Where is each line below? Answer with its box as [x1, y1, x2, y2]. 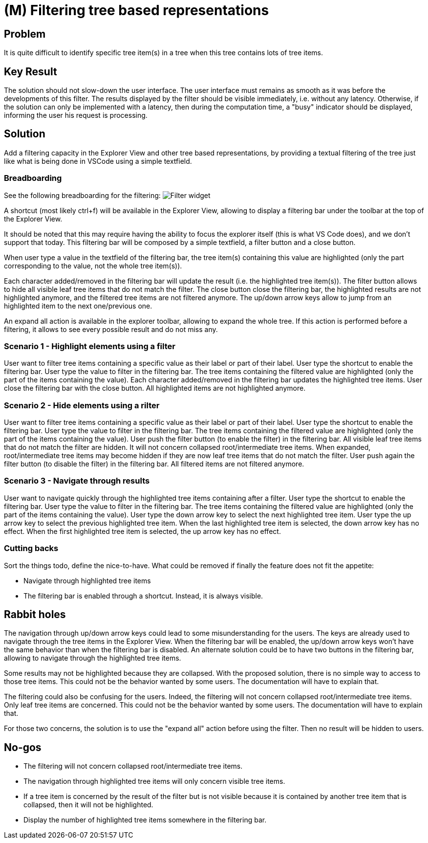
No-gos [4, 741, 42, 754]
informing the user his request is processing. [4, 111, 148, 120]
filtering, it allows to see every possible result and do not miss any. [4, 325, 218, 333]
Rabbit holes [4, 608, 66, 621]
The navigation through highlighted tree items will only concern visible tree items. [23, 777, 285, 786]
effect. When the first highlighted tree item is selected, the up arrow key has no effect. [4, 527, 281, 535]
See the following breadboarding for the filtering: [4, 191, 161, 200]
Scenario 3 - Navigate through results [4, 476, 150, 486]
